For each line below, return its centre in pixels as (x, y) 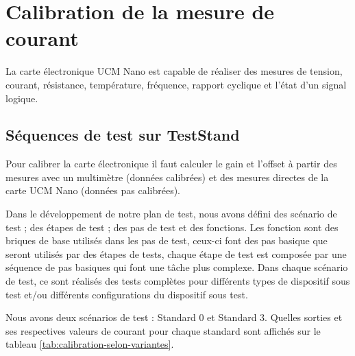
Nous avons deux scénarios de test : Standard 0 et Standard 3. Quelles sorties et (174, 317)
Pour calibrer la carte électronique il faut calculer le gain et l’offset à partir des (171, 164)
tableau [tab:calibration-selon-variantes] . (90, 344)
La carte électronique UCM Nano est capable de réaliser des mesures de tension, (174, 71)
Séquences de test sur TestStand (123, 135)
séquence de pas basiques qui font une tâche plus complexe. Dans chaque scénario (177, 267)
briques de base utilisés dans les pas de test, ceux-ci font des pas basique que (167, 240)
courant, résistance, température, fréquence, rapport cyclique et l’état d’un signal (176, 84)
